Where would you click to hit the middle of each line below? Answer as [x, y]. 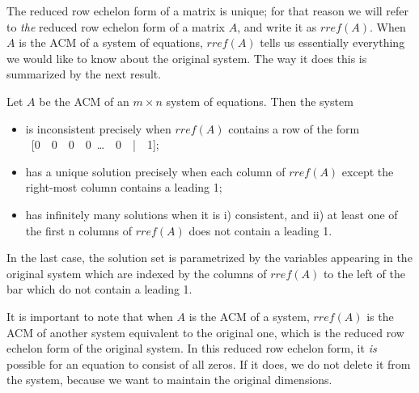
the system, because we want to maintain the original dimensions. [169, 380]
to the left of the [364, 273]
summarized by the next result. [84, 74]
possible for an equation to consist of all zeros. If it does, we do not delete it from [209, 363]
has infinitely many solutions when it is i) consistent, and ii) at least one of [212, 214]
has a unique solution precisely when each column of [155, 171]
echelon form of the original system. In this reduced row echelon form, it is [192, 348]
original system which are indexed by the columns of [137, 273]
